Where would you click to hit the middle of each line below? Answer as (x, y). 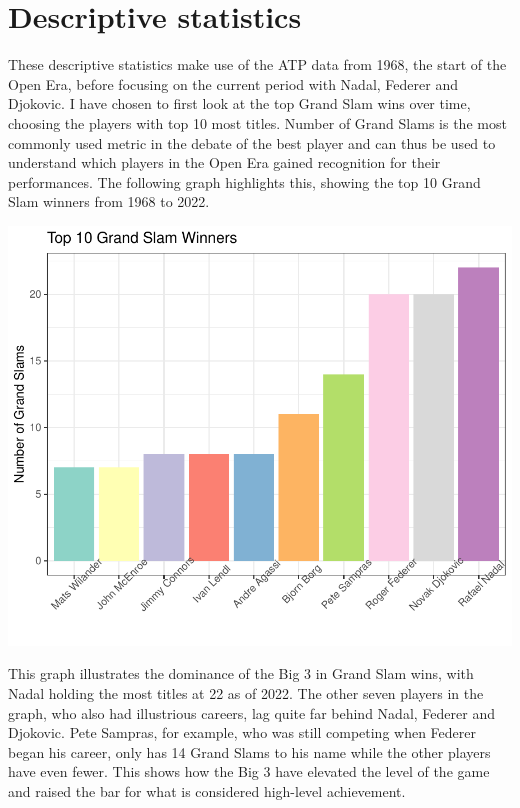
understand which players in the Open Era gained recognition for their (224, 162)
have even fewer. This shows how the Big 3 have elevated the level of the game (249, 771)
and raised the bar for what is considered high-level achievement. (207, 791)
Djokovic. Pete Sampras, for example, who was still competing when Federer (242, 732)
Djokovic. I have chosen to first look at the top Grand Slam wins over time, (239, 103)
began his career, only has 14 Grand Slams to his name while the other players (249, 751)
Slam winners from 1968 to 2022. (109, 201)
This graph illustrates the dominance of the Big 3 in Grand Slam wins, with (241, 673)
